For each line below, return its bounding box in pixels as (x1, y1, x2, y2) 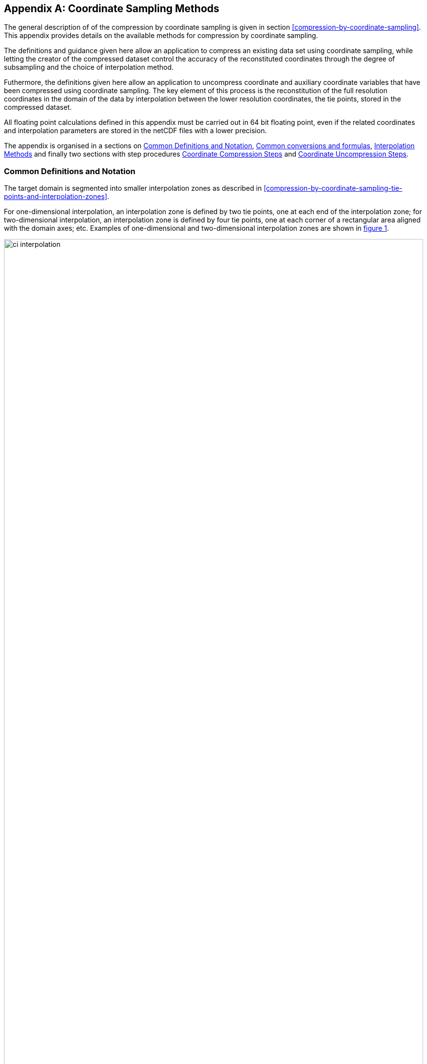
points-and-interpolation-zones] (4, 192, 107, 201)
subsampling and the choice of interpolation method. (4, 63, 174, 72)
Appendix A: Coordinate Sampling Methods (4, 2, 219, 15)
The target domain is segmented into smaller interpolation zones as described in (4, 184, 262, 193)
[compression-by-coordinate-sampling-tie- (263, 184, 403, 193)
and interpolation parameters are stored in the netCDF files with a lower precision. (4, 126, 267, 135)
